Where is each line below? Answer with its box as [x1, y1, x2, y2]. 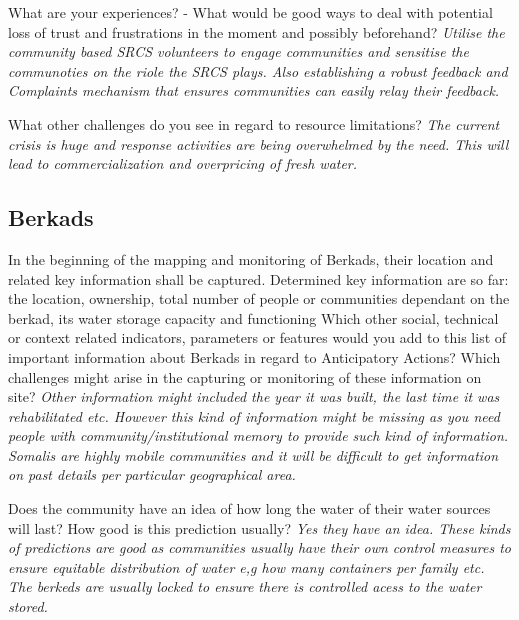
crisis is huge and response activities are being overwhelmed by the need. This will [8, 133, 509, 154]
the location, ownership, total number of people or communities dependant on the [8, 288, 510, 309]
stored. [8, 596, 48, 617]
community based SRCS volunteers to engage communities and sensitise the [8, 41, 469, 62]
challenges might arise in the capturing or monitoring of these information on [8, 366, 482, 387]
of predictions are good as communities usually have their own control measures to [8, 537, 511, 558]
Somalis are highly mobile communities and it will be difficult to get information [8, 444, 499, 465]
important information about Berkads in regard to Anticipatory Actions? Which [8, 346, 501, 367]
